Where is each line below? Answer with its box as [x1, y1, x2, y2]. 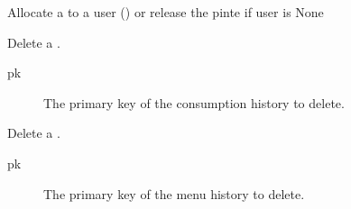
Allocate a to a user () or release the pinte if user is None [7, 3, 324, 21]
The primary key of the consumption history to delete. [43, 93, 345, 112]
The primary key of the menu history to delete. [43, 184, 305, 203]
